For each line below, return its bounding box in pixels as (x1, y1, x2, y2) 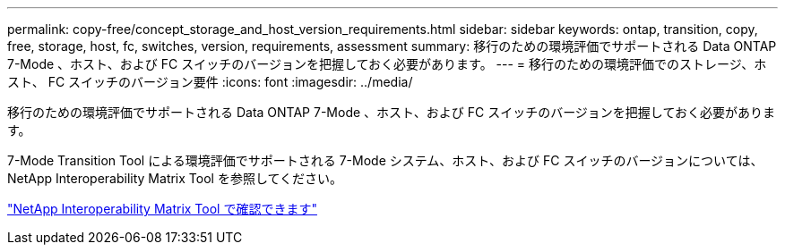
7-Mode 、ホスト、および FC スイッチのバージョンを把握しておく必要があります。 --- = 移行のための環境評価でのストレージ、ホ (7, 56, 767, 71)
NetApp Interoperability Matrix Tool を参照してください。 (7, 171, 343, 186)
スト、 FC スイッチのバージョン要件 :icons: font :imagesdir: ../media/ (7, 74, 413, 89)
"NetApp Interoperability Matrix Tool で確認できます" (7, 201, 317, 216)
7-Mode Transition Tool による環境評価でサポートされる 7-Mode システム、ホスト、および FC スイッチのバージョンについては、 (7, 153, 763, 168)
